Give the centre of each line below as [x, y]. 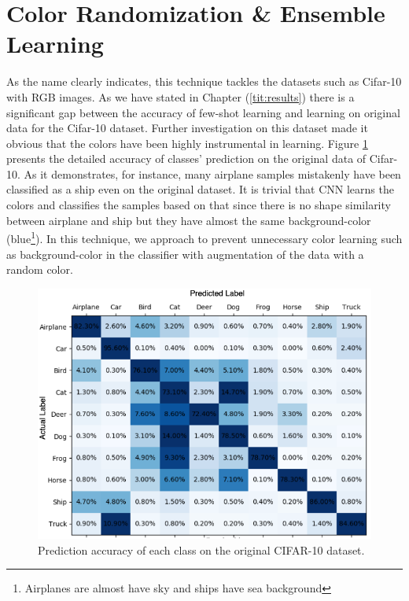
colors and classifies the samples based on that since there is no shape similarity [199, 205]
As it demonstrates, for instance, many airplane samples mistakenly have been [212, 173]
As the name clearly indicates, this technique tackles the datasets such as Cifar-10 [204, 81]
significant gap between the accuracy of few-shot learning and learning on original [203, 112]
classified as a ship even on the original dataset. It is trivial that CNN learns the [200, 189]
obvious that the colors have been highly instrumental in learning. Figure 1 [187, 143]
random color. [40, 269]
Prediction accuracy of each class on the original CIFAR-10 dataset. [201, 549]
